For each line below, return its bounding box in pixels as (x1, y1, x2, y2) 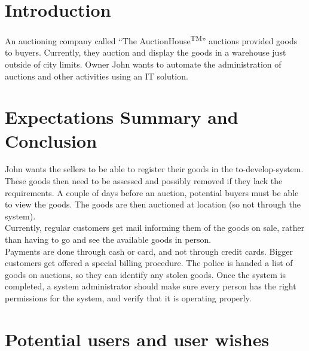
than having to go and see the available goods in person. (5, 233, 212, 246)
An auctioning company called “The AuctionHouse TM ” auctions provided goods (5, 33, 298, 47)
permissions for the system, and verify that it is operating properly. (5, 292, 252, 304)
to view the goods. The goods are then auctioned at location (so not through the (5, 198, 301, 210)
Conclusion (5, 128, 97, 152)
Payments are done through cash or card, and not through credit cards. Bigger (5, 245, 293, 257)
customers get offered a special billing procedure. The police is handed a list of (5, 257, 293, 269)
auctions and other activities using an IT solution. (5, 69, 188, 82)
